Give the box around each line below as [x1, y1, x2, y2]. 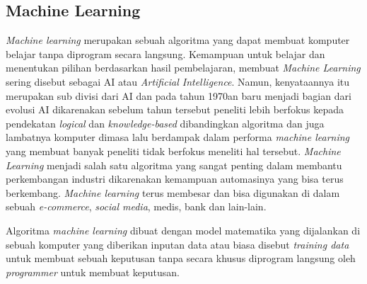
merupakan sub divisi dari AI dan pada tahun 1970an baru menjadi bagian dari [6, 88, 351, 103]
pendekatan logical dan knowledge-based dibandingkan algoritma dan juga [6, 115, 325, 130]
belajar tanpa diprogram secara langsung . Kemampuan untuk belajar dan [6, 46, 325, 61]
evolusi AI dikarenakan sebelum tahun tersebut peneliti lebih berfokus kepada [6, 102, 344, 117]
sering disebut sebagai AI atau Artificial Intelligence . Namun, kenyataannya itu [6, 74, 350, 89]
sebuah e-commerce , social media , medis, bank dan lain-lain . [6, 199, 267, 214]
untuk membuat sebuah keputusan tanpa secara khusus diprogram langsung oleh [6, 251, 356, 266]
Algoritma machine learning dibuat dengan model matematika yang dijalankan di [6, 222, 361, 237]
